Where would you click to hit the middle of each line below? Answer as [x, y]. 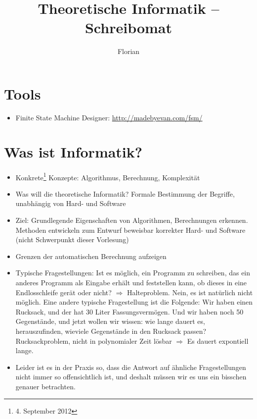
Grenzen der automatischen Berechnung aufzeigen [91, 256]
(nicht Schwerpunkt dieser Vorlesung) [72, 239]
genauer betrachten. [45, 386]
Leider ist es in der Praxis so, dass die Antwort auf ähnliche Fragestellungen [131, 367]
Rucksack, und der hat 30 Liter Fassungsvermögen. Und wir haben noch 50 [129, 311]
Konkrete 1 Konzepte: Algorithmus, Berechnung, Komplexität [108, 176]
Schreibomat [128, 27]
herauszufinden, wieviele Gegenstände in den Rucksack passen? [111, 331]
